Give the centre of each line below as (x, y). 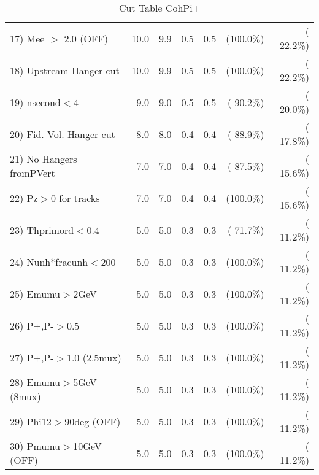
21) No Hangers (44, 159)
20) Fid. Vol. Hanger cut (63, 134)
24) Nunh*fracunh (49, 261)
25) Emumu (35, 293)
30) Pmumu (35, 446)
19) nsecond (35, 102)
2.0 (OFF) (86, 38)
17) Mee (27, 38)
